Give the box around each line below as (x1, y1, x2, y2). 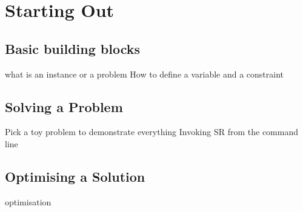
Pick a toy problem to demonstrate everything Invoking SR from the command (5, 125, 299, 138)
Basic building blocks (5, 39, 141, 58)
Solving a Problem (5, 97, 123, 116)
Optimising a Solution (5, 167, 145, 185)
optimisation (5, 195, 52, 208)
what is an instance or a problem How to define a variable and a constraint (5, 67, 284, 80)
